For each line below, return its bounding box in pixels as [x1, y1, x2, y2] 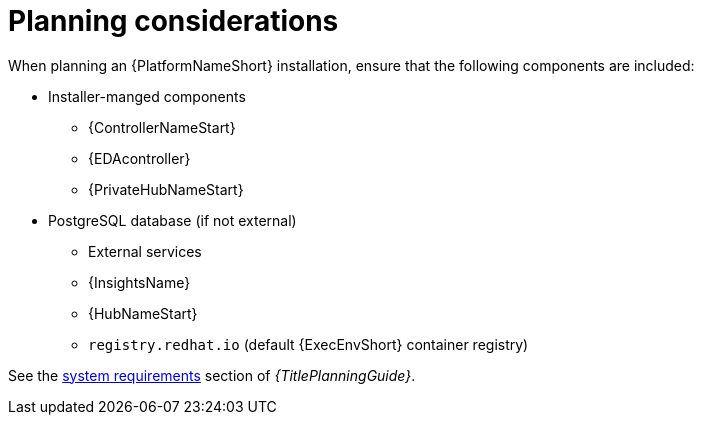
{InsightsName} [88, 273, 191, 291]
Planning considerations [8, 4, 339, 38]
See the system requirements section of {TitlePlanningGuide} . [8, 366, 416, 384]
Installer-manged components [48, 87, 246, 105]
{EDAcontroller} [88, 149, 191, 167]
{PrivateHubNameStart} [88, 180, 244, 198]
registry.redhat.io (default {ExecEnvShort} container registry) [88, 335, 529, 353]
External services [88, 242, 202, 260]
